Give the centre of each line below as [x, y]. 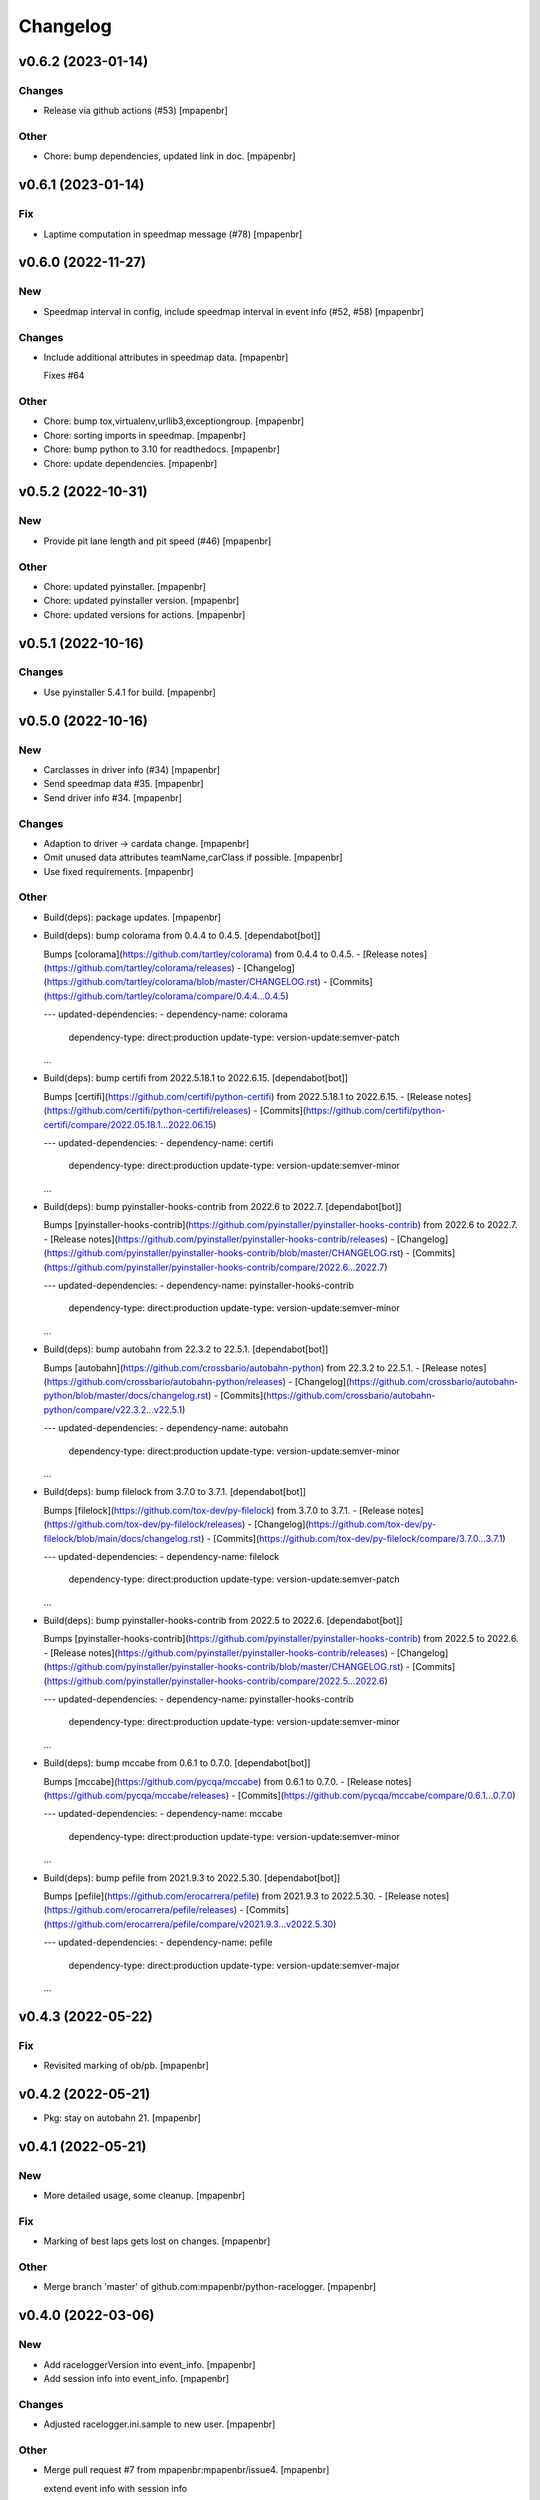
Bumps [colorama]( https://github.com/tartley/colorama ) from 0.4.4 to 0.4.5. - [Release [221, 954]
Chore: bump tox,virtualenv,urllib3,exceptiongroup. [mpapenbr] [174, 421]
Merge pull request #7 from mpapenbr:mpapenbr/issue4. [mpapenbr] [186, 2470]
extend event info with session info [115, 2488]
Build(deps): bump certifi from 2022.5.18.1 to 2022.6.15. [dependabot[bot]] [196, 1078]
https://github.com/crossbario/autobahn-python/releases [165, 1381]
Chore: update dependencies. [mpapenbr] [130, 463]
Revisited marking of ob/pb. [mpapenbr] [126, 2066]
